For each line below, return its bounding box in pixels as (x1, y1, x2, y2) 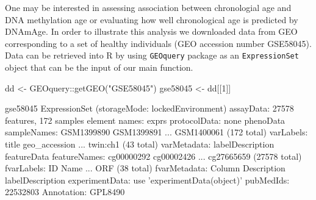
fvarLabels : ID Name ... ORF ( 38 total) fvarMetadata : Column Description (5, 162, 285, 174)
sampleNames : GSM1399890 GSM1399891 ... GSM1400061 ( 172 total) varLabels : (5, 126, 308, 138)
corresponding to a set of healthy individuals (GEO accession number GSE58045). (5, 37, 312, 49)
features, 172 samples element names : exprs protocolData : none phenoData (5, 113, 285, 126)
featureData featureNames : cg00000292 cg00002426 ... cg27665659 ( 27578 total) (5, 149, 302, 162)
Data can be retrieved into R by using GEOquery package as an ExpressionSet (5, 49, 299, 62)
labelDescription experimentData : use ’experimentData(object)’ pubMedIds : (5, 173, 290, 186)
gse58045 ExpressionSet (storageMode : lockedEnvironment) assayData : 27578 (5, 102, 294, 115)
